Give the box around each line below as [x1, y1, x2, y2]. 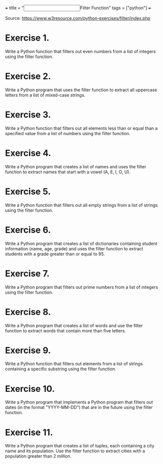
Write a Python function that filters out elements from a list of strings [5, 361, 143, 367]
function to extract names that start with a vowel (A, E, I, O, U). [5, 169, 131, 175]
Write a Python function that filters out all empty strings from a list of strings [5, 202, 158, 208]
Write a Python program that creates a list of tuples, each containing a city [5, 443, 155, 449]
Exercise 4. [5, 148, 51, 159]
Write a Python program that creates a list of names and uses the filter [5, 163, 146, 169]
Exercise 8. [5, 306, 51, 317]
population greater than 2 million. [5, 453, 72, 459]
